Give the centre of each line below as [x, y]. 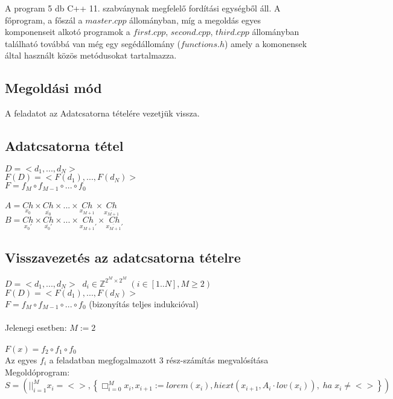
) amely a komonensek [266, 43]
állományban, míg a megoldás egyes [195, 20]
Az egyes [21, 359]
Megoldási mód [53, 88]
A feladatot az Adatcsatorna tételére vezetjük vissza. [102, 113]
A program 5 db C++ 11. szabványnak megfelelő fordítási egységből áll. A [143, 8]
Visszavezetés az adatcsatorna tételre [123, 257]
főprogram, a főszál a [44, 20]
